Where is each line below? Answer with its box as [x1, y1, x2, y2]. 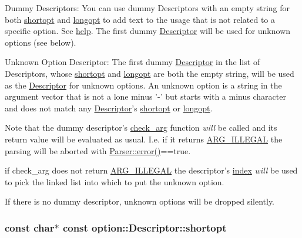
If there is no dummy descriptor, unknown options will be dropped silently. [5, 195, 275, 208]
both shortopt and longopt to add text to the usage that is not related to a [5, 13, 276, 25]
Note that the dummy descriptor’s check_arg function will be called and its [5, 121, 277, 134]
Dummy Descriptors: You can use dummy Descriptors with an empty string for [5, 2, 290, 13]
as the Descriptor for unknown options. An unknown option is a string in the [5, 79, 282, 91]
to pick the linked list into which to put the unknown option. [5, 175, 224, 188]
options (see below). [5, 36, 76, 48]
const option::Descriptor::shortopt [62, 220, 227, 234]
